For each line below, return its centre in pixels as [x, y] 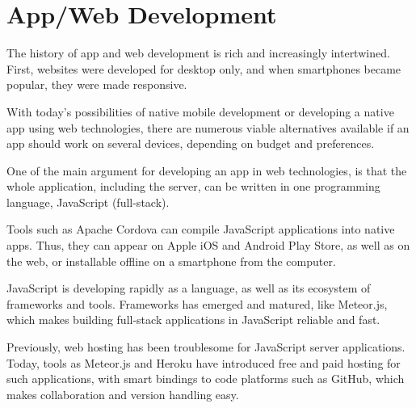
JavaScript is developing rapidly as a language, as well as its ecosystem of [189, 288]
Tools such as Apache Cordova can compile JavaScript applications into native [201, 229]
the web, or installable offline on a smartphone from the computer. [171, 261]
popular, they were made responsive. [97, 84]
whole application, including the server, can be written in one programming [193, 186]
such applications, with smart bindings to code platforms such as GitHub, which [206, 379]
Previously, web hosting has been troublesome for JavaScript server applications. [206, 347]
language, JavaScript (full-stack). [88, 202]
